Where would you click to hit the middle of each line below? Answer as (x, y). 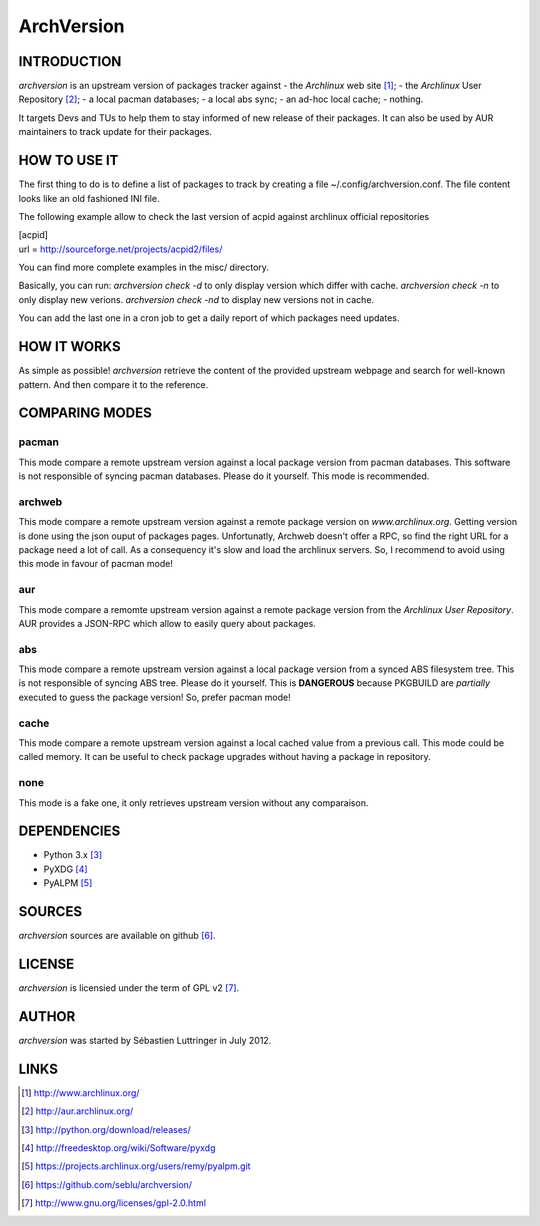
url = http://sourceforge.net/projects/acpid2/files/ (120, 249)
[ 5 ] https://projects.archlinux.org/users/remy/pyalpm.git (136, 1166)
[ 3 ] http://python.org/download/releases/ (106, 1129)
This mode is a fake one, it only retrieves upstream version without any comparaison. (193, 802)
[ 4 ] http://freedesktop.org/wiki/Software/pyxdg (118, 1148)
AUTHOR (47, 1016)
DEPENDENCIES (69, 831)
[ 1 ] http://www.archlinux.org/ (80, 1092)
